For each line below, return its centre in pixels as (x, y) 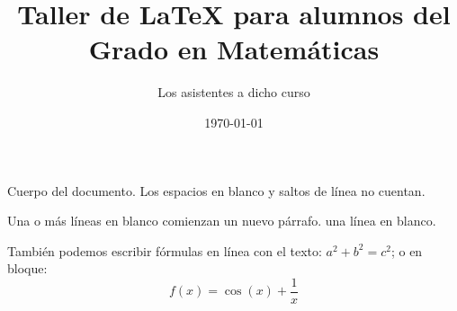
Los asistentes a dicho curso (234, 92)
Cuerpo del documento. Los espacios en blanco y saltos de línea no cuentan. (216, 190)
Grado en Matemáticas (234, 49)
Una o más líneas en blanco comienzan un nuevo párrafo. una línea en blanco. (222, 221)
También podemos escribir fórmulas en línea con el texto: (165, 250)
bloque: (27, 268)
